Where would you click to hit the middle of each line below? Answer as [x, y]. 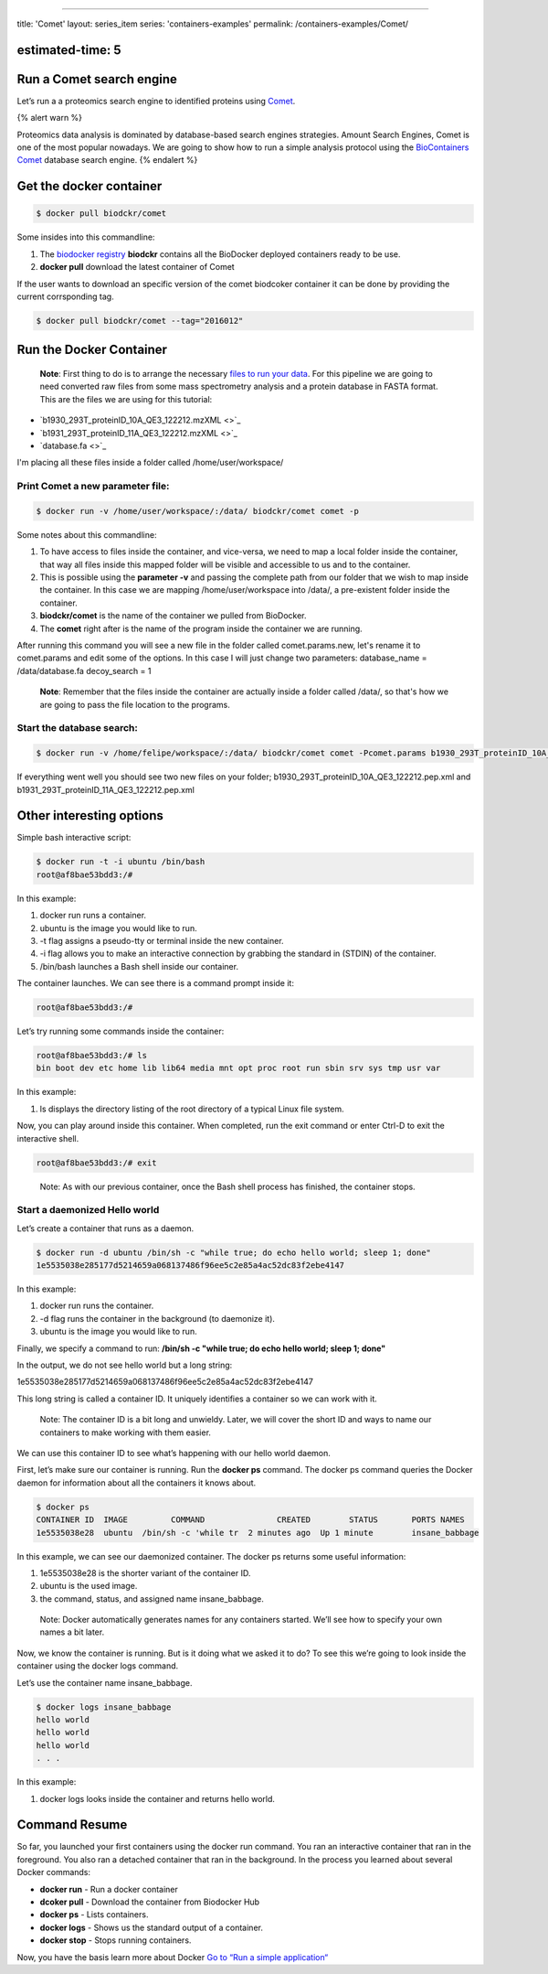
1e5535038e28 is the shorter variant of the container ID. [145, 1572]
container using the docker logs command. [98, 1666]
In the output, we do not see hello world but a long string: [125, 1365]
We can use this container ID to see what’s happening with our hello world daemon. [174, 1453]
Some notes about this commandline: [87, 534]
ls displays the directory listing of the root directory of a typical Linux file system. [192, 1109]
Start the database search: [78, 728]
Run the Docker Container [92, 350]
